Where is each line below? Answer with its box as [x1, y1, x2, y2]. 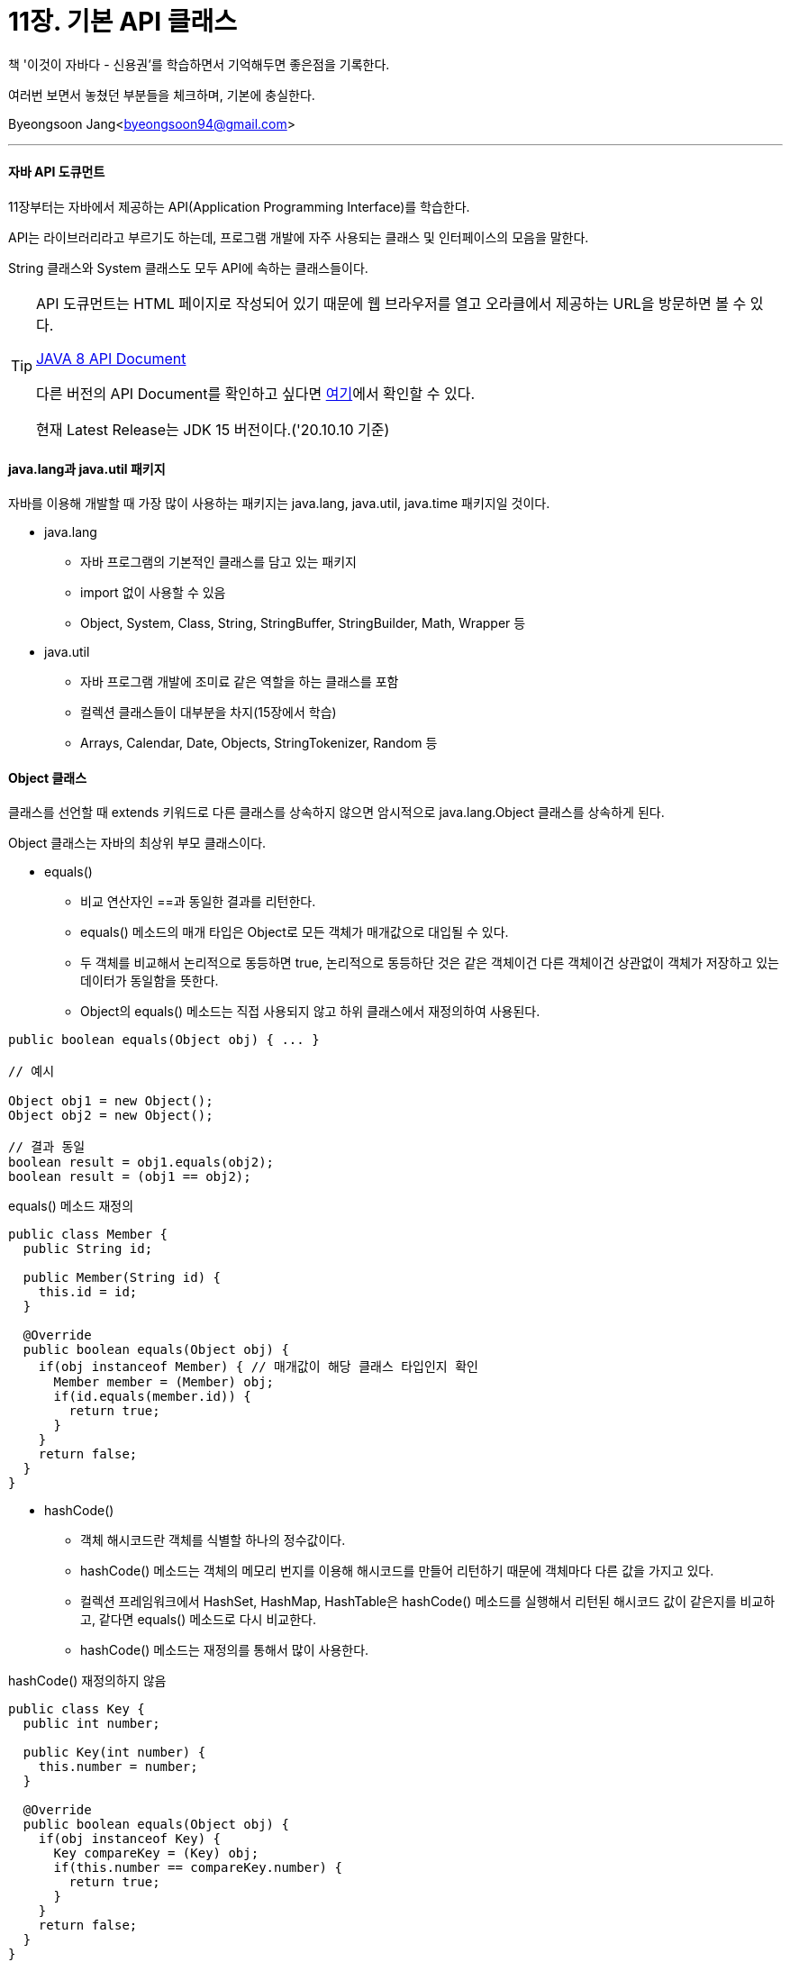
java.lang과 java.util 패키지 [8, 460, 166, 477]
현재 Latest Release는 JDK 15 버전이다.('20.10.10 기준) [36, 420, 390, 439]
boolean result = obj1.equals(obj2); [8, 1155, 275, 1170]
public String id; [23, 1241, 153, 1257]
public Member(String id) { [23, 1270, 222, 1285]
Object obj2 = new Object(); [8, 1108, 213, 1123]
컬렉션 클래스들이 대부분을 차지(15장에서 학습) [80, 704, 337, 721]
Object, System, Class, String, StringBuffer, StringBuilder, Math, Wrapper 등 [80, 615, 526, 631]
